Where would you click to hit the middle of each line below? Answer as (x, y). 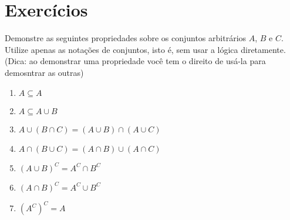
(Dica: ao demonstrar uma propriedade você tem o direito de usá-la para (135, 61)
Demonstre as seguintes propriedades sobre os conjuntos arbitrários (126, 38)
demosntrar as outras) (44, 72)
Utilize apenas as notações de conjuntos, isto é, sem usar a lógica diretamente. (145, 49)
